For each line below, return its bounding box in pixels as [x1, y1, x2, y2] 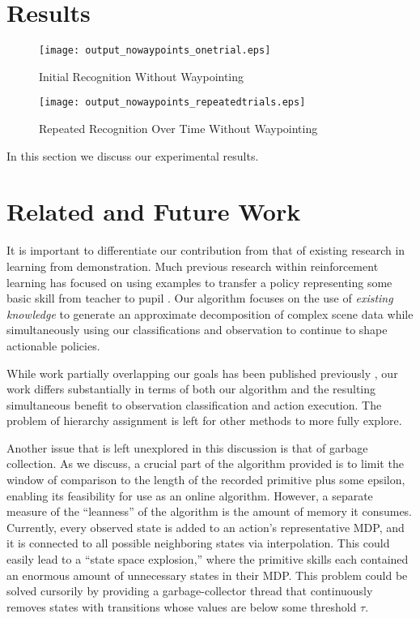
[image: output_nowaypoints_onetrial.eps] [39, 45, 271, 57]
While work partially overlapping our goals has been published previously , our [6, 364, 398, 381]
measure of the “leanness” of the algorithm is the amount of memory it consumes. [6, 503, 413, 520]
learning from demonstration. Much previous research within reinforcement [6, 257, 379, 274]
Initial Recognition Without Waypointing [39, 67, 244, 84]
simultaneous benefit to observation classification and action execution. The [6, 396, 382, 413]
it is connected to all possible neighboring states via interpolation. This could [6, 534, 390, 551]
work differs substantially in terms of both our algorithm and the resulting [6, 380, 376, 397]
